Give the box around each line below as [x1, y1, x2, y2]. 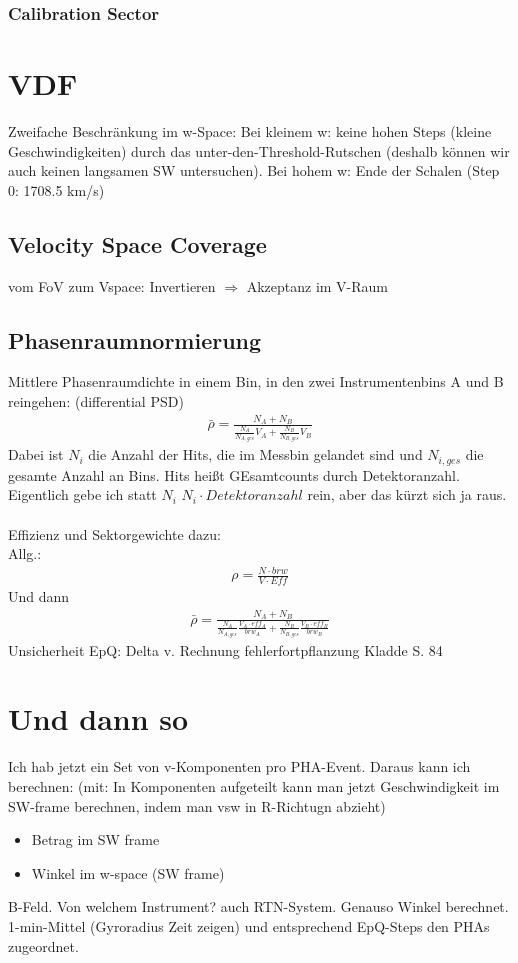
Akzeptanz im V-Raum [246, 275, 389, 296]
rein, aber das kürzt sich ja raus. [307, 484, 507, 505]
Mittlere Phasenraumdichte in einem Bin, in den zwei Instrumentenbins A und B [8, 371, 504, 392]
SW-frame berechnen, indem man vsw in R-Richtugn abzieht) [8, 795, 386, 816]
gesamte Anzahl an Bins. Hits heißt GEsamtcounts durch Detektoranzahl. [8, 464, 460, 485]
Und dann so [8, 698, 189, 739]
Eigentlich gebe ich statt [8, 484, 157, 505]
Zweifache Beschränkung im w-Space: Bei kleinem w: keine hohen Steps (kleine [8, 120, 492, 141]
